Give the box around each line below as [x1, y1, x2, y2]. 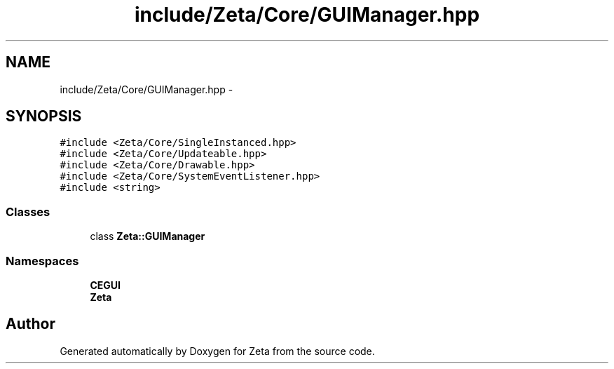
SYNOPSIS [6, 107, 82, 126]
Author [6, 315, 55, 333]
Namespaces [6, 253, 79, 268]
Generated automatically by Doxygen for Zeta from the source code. [60, 344, 375, 357]
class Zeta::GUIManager [90, 230, 205, 243]
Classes [6, 204, 50, 219]
